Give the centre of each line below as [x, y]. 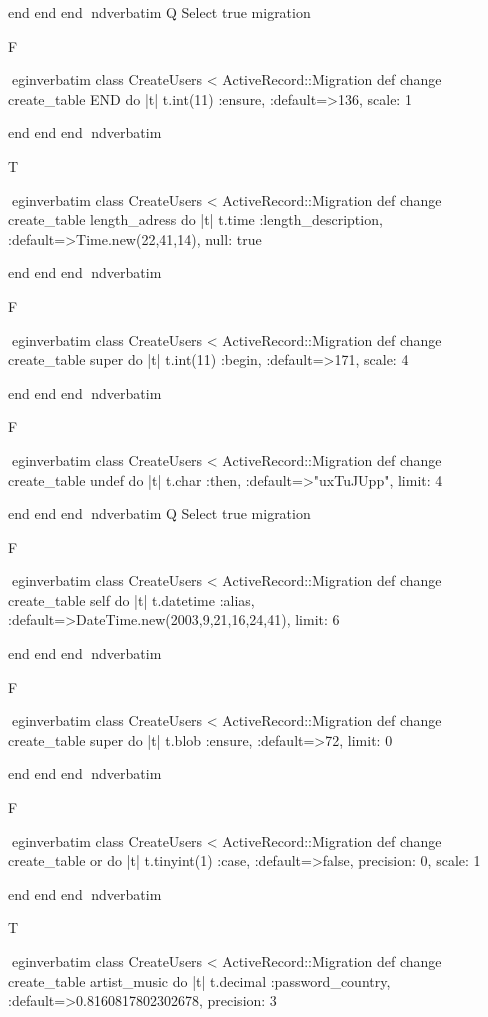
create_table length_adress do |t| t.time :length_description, [195, 219]
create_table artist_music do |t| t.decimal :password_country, [199, 980]
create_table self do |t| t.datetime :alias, [131, 599]
